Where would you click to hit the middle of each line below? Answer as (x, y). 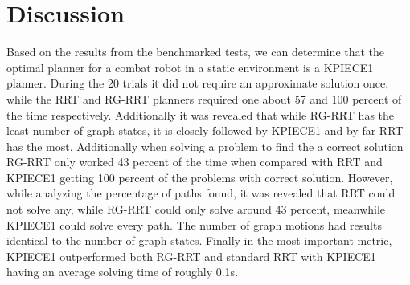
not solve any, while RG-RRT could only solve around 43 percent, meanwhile (196, 209)
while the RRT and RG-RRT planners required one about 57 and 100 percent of (204, 98)
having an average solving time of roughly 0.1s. (123, 272)
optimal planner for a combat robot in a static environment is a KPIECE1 (190, 67)
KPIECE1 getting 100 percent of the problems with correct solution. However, (200, 177)
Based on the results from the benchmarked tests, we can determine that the (196, 52)
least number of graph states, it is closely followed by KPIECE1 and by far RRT (205, 130)
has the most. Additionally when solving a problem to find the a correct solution (205, 146)
